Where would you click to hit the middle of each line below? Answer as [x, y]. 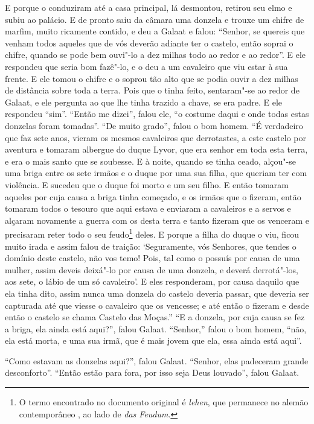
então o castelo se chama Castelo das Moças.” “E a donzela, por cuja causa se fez [155, 317]
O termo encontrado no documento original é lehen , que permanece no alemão [164, 402]
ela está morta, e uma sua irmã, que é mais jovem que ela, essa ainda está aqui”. [153, 340]
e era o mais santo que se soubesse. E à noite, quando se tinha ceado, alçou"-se [151, 161]
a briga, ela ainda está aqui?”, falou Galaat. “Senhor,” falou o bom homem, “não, [156, 328]
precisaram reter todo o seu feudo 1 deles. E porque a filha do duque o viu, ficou [152, 233]
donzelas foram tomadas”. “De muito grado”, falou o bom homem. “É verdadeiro [154, 125]
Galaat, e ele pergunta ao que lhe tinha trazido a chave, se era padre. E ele [143, 102]
